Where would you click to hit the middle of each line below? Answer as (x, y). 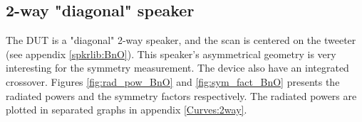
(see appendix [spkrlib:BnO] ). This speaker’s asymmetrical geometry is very (171, 54)
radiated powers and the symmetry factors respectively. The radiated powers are (181, 95)
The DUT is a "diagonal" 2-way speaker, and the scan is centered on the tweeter (181, 40)
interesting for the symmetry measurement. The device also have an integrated (177, 68)
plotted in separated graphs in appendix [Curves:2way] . (126, 110)
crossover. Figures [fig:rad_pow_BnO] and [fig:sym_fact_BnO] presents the (173, 81)
